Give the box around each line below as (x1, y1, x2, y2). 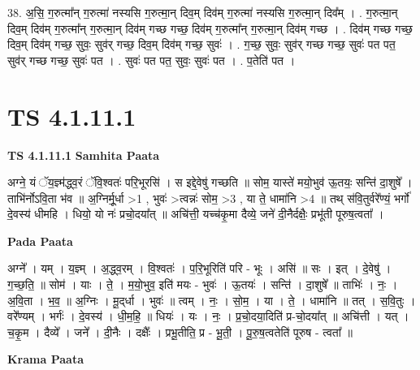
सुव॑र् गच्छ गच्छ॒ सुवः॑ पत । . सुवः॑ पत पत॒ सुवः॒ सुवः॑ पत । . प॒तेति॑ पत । (7, 51, 296, 68)
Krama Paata (7, 351, 84, 368)
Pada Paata (7, 232, 73, 249)
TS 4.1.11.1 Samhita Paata (7, 146, 160, 163)
